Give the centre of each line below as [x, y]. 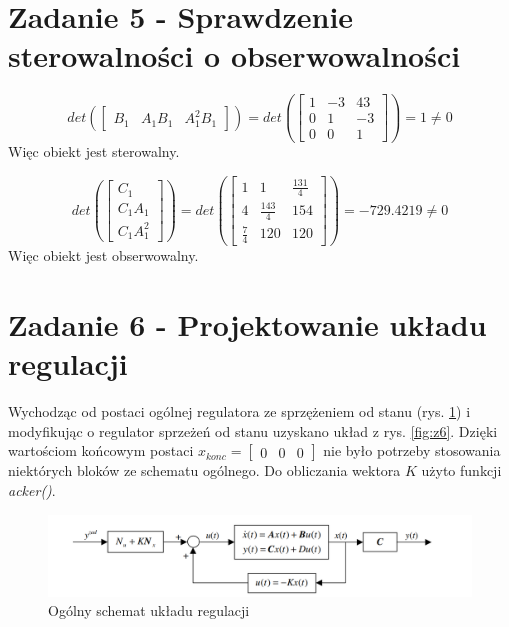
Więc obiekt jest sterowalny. [94, 151]
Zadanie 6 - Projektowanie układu [247, 324]
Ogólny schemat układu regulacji [149, 610]
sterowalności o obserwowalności [234, 55]
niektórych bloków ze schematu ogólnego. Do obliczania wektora [204, 470]
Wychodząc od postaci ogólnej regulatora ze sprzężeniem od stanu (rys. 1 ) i [239, 411]
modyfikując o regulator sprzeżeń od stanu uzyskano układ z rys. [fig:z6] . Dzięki [253, 430]
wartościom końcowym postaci [101, 450]
